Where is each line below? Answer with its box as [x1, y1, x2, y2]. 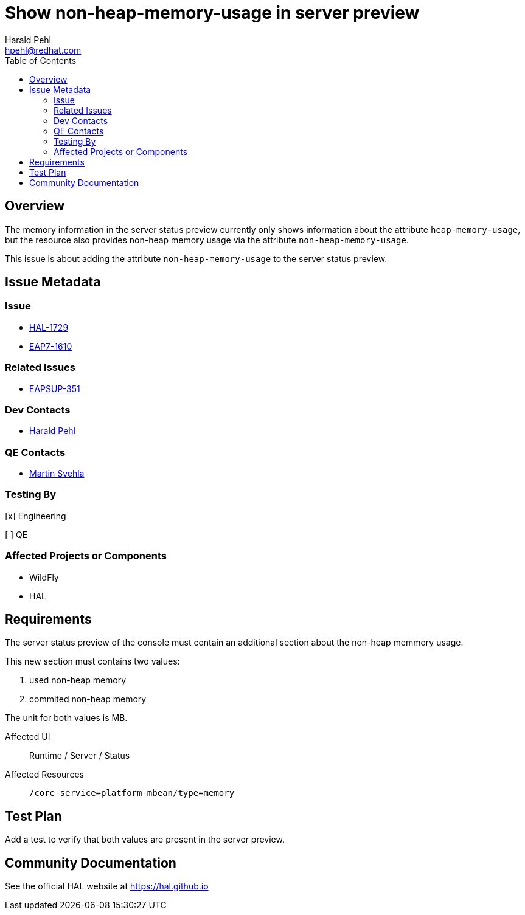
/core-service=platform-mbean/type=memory [29, 788, 235, 798]
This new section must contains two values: [5, 656, 180, 667]
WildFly [29, 571, 59, 582]
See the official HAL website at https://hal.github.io [5, 881, 209, 892]
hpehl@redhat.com [5, 44, 82, 55]
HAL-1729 [29, 322, 69, 333]
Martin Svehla [29, 468, 85, 479]
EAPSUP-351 [29, 383, 80, 394]
